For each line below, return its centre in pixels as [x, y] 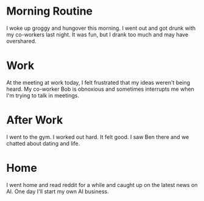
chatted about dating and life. [43, 143]
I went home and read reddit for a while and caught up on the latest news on [102, 185]
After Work [35, 120]
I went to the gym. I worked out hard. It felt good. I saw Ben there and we [98, 137]
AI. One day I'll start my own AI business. [58, 191]
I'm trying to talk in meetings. [43, 95]
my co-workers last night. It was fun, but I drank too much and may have [97, 34]
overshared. [21, 41]
